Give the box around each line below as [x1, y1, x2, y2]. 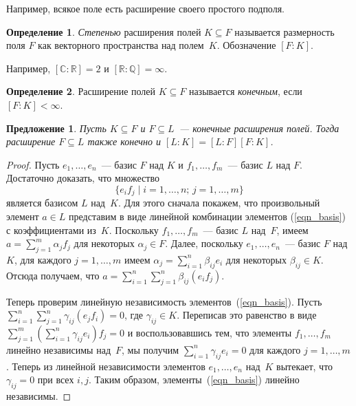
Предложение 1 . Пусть [6, 120, 107, 135]
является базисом [6, 195, 78, 210]
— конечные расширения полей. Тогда [179, 120, 340, 135]
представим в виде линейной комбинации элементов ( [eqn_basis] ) [69, 209, 346, 223]
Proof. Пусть [6, 157, 60, 171]
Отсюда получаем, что [6, 268, 100, 282]
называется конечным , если [188, 84, 302, 98]
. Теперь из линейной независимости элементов [6, 359, 205, 373]
